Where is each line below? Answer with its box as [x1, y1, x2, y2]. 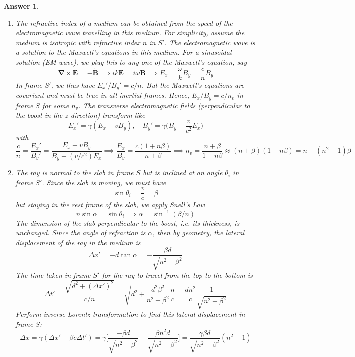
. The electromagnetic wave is [164, 37, 255, 47]
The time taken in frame [15, 269, 91, 280]
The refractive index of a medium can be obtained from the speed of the [15, 17, 233, 28]
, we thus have [51, 79, 95, 90]
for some [42, 100, 69, 110]
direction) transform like [70, 110, 145, 120]
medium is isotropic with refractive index [15, 37, 140, 47]
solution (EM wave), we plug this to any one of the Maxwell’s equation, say [15, 56, 247, 67]
